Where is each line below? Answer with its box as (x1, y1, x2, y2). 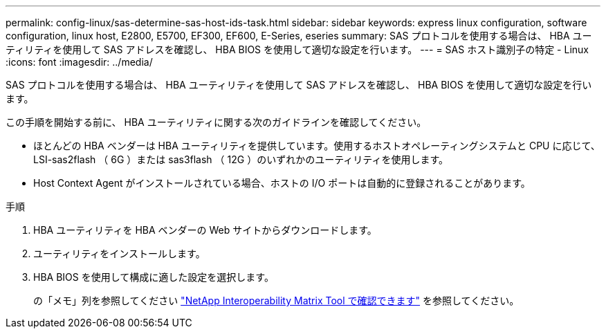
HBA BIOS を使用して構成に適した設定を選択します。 (33, 271, 274, 283)
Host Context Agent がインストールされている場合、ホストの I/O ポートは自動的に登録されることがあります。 (33, 177, 531, 189)
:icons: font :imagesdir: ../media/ (6, 56, 153, 68)
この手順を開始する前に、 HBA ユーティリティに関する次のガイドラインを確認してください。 (6, 116, 427, 128)
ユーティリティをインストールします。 (33, 248, 205, 259)
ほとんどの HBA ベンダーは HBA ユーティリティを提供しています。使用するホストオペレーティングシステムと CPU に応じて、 (33, 140, 600, 151)
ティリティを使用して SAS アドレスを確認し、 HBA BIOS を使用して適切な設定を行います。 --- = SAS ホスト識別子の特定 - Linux (6, 44, 589, 55)
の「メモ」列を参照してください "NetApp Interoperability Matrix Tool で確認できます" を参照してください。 (33, 295, 520, 306)
